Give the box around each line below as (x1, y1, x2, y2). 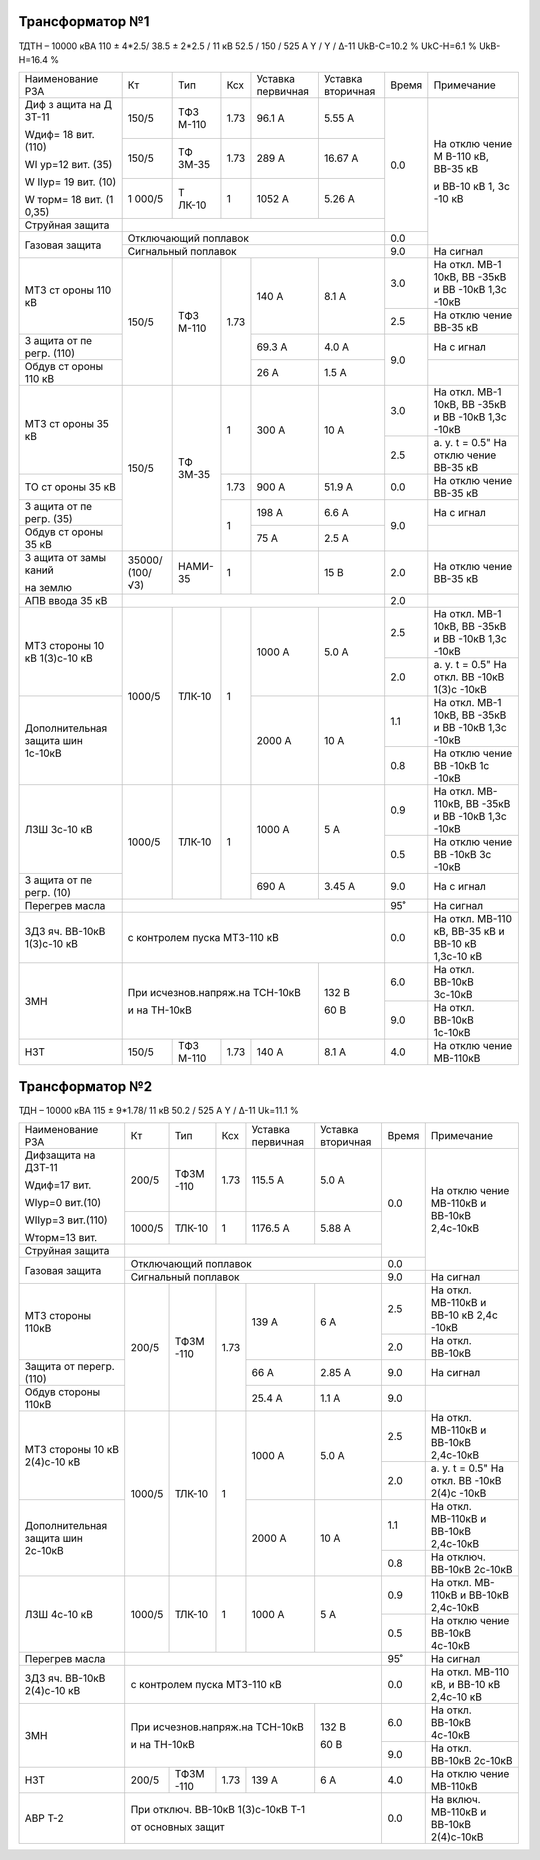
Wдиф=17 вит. (24, 1178, 92, 1192)
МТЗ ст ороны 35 (24, 416, 110, 430)
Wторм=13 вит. (24, 1231, 98, 1245)
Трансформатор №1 (18, 13, 150, 30)
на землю (24, 581, 72, 595)
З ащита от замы (24, 551, 107, 565)
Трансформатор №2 (18, 1078, 153, 1095)
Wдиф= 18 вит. (24, 128, 95, 142)
